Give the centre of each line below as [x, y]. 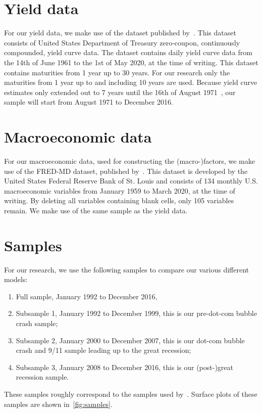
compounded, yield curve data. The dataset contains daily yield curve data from [128, 52]
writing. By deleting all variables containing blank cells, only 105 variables [119, 200]
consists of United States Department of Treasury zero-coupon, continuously [122, 42]
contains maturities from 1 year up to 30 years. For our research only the [117, 72]
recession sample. [42, 377]
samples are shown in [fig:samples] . [58, 404]
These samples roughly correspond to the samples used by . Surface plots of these [131, 394]
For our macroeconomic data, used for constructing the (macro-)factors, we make [129, 161]
